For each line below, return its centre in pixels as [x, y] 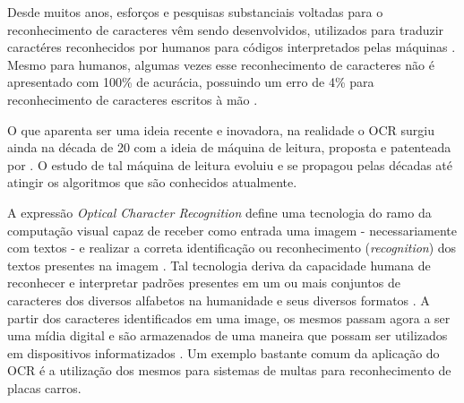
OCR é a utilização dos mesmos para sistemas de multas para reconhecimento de [229, 370]
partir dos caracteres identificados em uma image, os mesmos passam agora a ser [229, 317]
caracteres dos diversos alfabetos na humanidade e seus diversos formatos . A [219, 300]
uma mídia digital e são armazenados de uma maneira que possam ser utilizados [228, 335]
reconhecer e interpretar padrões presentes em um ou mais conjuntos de [204, 283]
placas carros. [44, 387]
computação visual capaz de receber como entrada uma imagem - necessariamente [232, 230]
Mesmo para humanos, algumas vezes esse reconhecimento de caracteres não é [221, 64]
